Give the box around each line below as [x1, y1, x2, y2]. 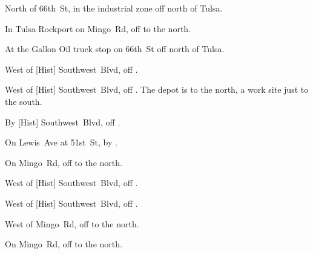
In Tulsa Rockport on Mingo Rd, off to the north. [5, 22, 191, 35]
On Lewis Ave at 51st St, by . [5, 136, 117, 149]
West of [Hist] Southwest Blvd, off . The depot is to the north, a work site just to [5, 83, 309, 96]
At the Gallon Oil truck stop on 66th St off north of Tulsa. [5, 42, 225, 55]
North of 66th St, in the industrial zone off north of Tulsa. [5, 2, 223, 14]
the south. [5, 95, 42, 107]
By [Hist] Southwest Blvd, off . [5, 115, 120, 128]
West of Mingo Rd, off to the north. [5, 217, 139, 230]
